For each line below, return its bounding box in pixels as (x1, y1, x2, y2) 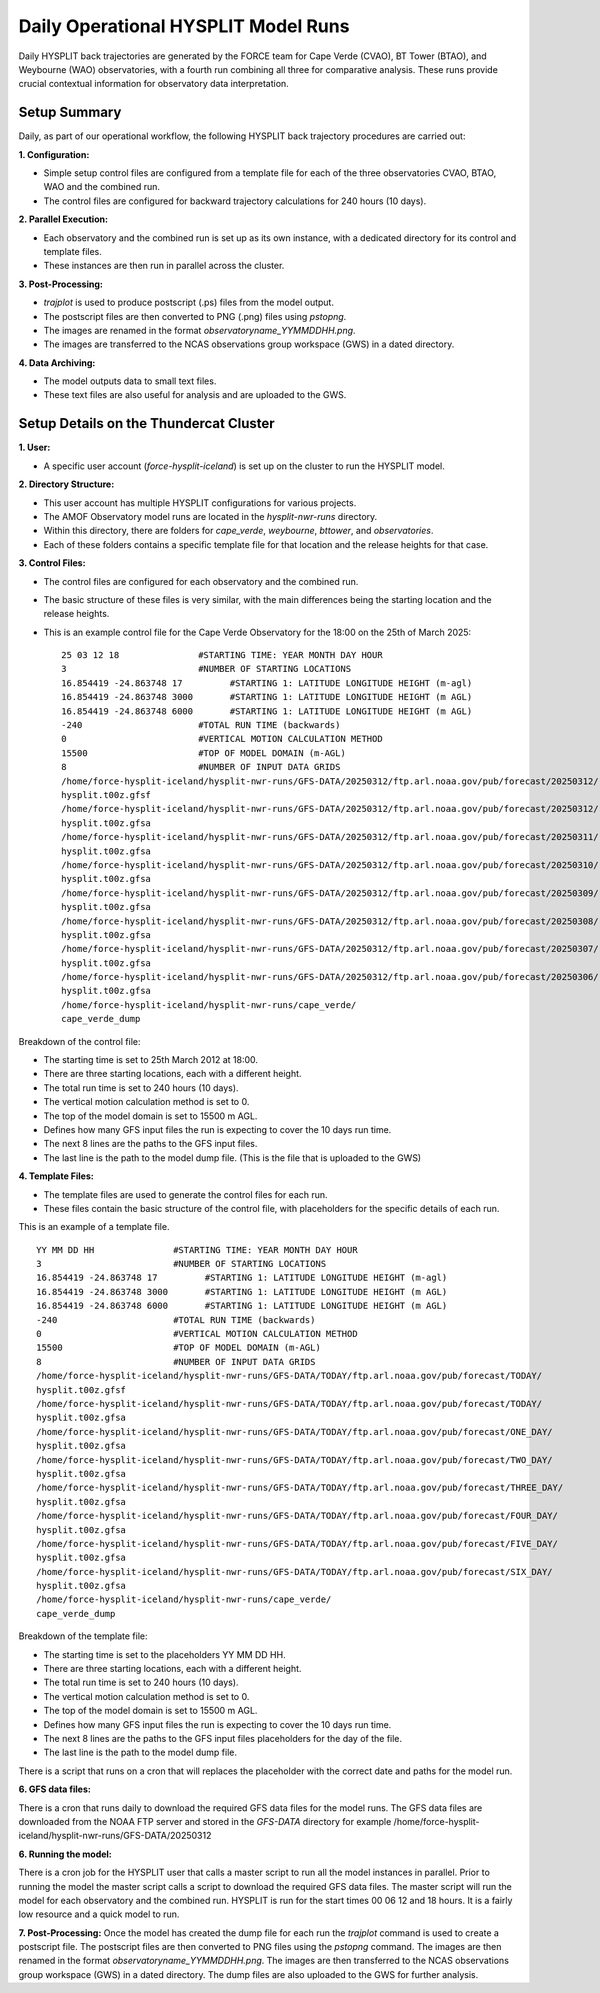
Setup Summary (18, 104, 122, 121)
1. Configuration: (18, 148, 90, 160)
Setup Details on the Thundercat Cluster (18, 415, 275, 432)
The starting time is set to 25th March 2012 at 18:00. (43, 1054, 259, 1066)
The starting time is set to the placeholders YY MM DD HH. (43, 1648, 286, 1660)
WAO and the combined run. (43, 181, 160, 193)
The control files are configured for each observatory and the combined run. (43, 575, 359, 587)
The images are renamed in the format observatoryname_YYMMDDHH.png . (43, 324, 356, 336)
